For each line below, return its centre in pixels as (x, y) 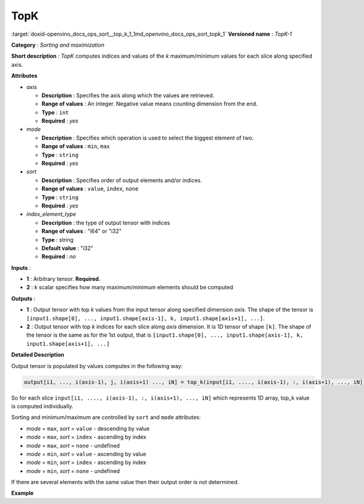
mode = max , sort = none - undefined (73, 445)
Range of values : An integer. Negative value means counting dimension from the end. (150, 104)
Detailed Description (38, 355)
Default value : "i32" (67, 248)
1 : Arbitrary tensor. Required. (64, 279)
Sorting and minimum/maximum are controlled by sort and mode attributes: (106, 417)
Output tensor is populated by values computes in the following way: (97, 366)
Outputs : (23, 298)
